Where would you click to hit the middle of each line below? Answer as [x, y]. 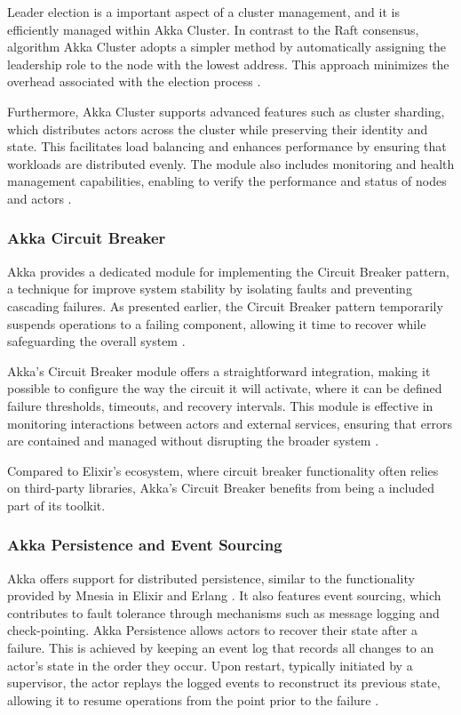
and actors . [40, 198]
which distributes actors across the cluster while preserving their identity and [218, 129]
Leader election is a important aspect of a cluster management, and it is [203, 12]
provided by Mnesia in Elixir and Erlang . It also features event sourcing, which [224, 595]
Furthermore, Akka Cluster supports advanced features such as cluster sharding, [226, 111]
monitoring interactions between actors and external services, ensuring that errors [230, 423]
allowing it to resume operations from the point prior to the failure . [193, 699]
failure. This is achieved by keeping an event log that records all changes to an [221, 648]
